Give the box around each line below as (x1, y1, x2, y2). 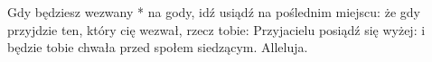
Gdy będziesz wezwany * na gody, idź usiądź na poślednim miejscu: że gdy (7, 3, 420, 21)
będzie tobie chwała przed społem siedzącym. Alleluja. (7, 38, 308, 57)
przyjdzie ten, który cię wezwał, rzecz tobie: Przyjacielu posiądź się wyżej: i (7, 20, 426, 39)
